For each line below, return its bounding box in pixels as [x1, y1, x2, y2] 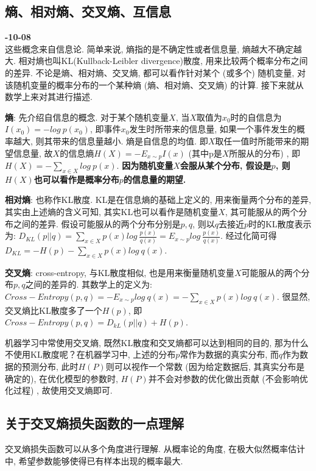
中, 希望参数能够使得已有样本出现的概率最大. [5, 454, 183, 467]
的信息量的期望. [123, 172, 186, 185]
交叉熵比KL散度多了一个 [5, 303, 102, 316]
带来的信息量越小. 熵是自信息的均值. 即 [52, 134, 208, 147]
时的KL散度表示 [248, 217, 312, 230]
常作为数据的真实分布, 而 [180, 348, 279, 361]
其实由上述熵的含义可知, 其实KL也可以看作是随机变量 [5, 205, 219, 218]
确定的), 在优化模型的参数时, [5, 372, 118, 384]
